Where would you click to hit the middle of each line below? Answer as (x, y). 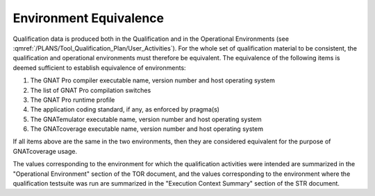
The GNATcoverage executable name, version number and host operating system (147, 129)
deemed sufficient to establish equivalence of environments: (100, 68)
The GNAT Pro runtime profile (73, 100)
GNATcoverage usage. (45, 151)
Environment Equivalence (89, 18)
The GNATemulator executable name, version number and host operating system (146, 119)
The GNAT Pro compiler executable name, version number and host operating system (153, 80)
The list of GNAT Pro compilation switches (91, 90)
